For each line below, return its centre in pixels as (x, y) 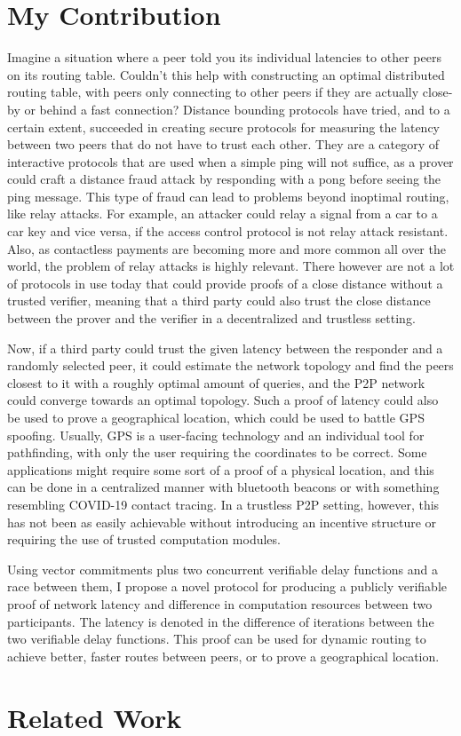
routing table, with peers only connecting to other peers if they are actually (213, 92)
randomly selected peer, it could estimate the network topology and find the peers (230, 365)
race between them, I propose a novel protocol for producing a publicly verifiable (227, 586)
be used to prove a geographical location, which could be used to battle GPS (216, 417)
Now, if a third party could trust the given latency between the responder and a (225, 348)
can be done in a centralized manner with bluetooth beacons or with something (223, 487)
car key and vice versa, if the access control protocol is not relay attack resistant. (228, 231)
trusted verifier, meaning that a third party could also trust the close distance (219, 301)
